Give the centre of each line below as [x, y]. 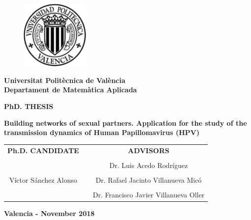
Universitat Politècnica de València [65, 80]
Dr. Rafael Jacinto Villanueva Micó [149, 179]
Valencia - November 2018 [49, 213]
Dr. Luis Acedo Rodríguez [149, 165]
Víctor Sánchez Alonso [43, 179]
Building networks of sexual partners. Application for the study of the [125, 123]
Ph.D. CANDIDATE [43, 150]
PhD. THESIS [29, 106]
